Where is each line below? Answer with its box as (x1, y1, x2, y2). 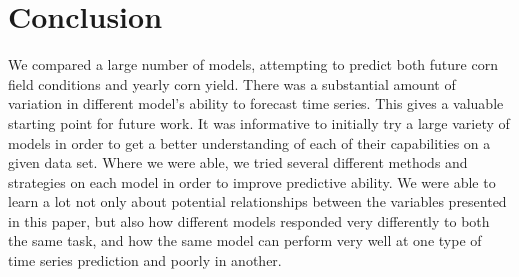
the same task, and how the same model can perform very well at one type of (8, 230, 482, 251)
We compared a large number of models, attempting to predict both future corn (8, 54, 498, 75)
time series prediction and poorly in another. (8, 250, 282, 271)
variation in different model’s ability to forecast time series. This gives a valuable (8, 93, 504, 114)
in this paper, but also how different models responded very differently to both (8, 210, 490, 231)
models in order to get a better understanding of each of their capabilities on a (8, 132, 491, 153)
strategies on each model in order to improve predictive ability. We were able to (8, 171, 496, 192)
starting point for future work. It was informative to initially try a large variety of (8, 112, 510, 133)
